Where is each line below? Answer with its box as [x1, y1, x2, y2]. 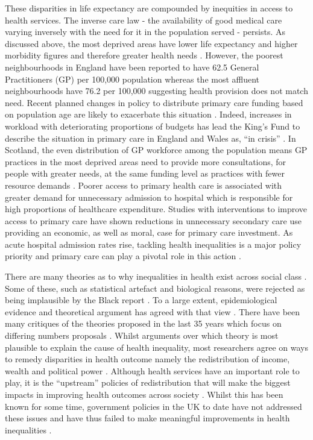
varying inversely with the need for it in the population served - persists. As [5, 25, 286, 38]
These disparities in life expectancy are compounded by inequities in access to [5, 2, 293, 14]
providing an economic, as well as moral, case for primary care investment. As [5, 226, 293, 239]
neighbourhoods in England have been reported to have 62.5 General [5, 60, 259, 73]
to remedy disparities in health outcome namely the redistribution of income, [5, 353, 290, 365]
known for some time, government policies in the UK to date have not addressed [5, 400, 302, 412]
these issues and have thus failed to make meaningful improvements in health [5, 412, 290, 424]
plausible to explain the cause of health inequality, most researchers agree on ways [5, 341, 309, 353]
